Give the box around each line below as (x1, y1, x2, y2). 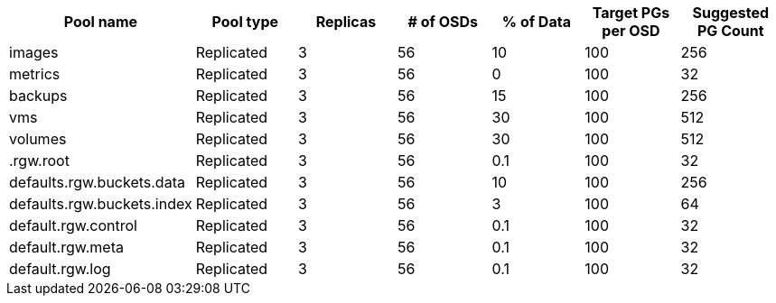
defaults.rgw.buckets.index (9, 195, 192, 213)
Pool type (211, 13, 278, 31)
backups (9, 87, 68, 105)
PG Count (697, 22, 764, 40)
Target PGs (592, 4, 670, 22)
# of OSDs (407, 13, 478, 31)
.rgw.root (9, 151, 70, 170)
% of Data (501, 13, 571, 31)
